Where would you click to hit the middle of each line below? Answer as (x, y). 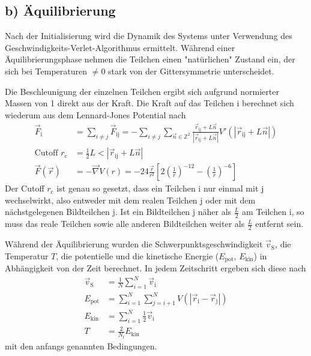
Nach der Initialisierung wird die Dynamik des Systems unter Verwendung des (149, 36)
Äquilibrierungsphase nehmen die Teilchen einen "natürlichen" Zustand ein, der (150, 59)
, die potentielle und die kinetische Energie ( (137, 255)
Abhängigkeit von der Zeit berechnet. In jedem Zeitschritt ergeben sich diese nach (155, 268)
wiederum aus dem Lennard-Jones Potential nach (95, 114)
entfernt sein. (279, 224)
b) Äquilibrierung (60, 11)
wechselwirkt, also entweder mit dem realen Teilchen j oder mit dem (130, 200)
